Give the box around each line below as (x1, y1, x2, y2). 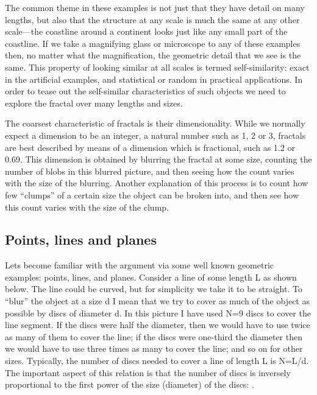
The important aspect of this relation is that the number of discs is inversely (5, 366, 291, 379)
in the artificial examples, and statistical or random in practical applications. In (5, 72, 303, 85)
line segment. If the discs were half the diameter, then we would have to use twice (5, 318, 310, 331)
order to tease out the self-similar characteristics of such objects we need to (5, 85, 286, 97)
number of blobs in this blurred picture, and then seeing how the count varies (5, 164, 294, 177)
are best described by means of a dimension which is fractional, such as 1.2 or (5, 141, 295, 153)
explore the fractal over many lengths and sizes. (5, 96, 183, 109)
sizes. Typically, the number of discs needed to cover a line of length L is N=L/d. (5, 354, 309, 367)
